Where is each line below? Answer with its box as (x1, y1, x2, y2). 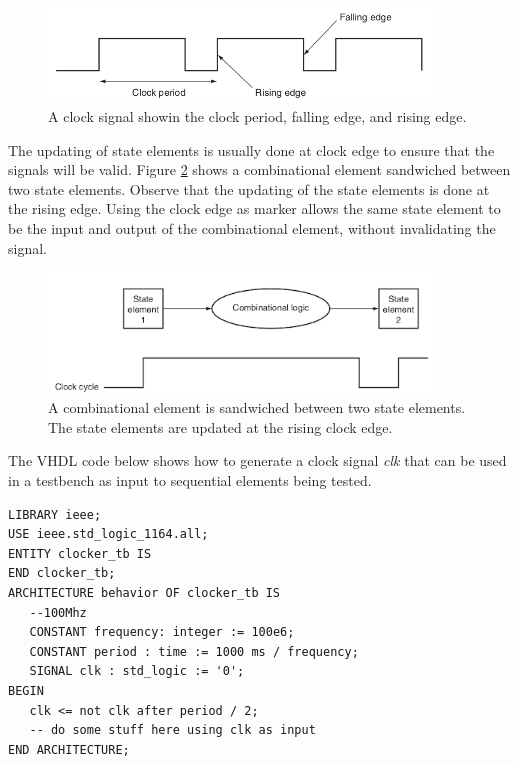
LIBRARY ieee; (8, 507, 102, 522)
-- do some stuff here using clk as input (29, 723, 316, 738)
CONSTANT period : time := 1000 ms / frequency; (29, 644, 359, 659)
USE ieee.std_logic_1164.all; (8, 527, 209, 542)
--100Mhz (29, 605, 87, 620)
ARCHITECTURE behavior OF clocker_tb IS (8, 586, 281, 601)
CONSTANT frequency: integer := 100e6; (29, 625, 295, 640)
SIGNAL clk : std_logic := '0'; (29, 664, 245, 679)
